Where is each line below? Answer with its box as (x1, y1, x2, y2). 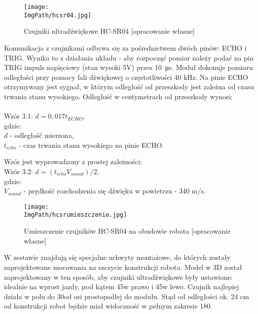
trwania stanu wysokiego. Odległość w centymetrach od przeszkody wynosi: (4, 91, 233, 101)
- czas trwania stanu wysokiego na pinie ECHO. (18, 139, 164, 150)
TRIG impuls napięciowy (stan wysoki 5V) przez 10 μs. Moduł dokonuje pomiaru (4, 62, 253, 72)
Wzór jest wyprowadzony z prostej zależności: (4, 156, 142, 167)
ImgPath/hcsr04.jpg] (24, 11, 92, 19)
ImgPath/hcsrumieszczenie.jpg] (24, 211, 127, 219)
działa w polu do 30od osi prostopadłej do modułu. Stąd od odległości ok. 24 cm (4, 291, 249, 301)
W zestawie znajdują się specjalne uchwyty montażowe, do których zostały (4, 252, 231, 262)
